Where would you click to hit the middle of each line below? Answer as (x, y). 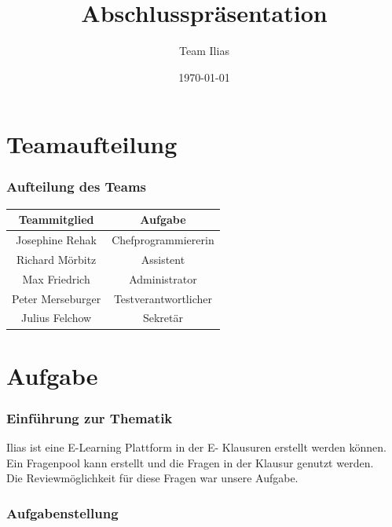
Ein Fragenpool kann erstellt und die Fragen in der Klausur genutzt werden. (190, 462)
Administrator (163, 278)
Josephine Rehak (56, 240)
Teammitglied (56, 220)
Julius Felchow (57, 318)
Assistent (163, 259)
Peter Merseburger (57, 298)
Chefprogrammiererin (163, 240)
